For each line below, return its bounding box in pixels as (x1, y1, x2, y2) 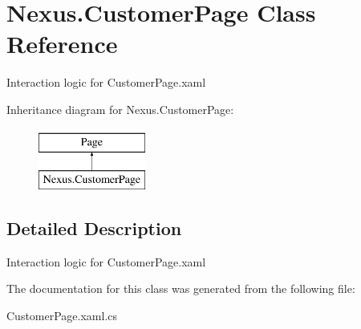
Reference (6, 27, 118, 60)
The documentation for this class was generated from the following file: (6, 280, 355, 297)
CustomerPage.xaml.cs (6, 307, 118, 324)
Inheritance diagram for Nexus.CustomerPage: (6, 100, 234, 117)
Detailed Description (6, 216, 182, 241)
